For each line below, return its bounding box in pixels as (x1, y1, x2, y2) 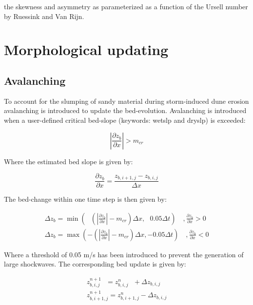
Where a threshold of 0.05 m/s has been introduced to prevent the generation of (4, 249, 244, 259)
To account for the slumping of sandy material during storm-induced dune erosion (4, 95, 249, 106)
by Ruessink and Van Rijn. (4, 11, 84, 21)
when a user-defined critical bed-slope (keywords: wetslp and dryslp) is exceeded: (4, 114, 246, 125)
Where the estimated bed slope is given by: (4, 156, 133, 166)
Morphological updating (4, 39, 169, 59)
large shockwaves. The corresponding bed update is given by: (4, 259, 186, 269)
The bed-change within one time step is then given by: (4, 194, 167, 204)
